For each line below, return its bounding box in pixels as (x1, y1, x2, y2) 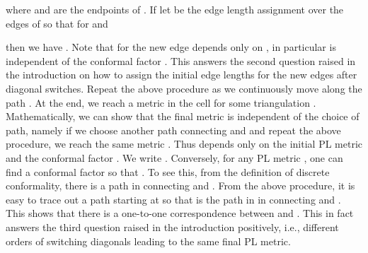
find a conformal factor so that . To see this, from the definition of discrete (6, 164, 330, 179)
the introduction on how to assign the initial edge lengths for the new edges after (6, 67, 357, 82)
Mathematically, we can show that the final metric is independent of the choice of (6, 109, 360, 124)
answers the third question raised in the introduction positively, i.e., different (6, 219, 339, 234)
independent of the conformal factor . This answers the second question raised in (6, 53, 356, 68)
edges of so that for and (6, 16, 108, 30)
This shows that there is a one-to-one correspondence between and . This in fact (6, 206, 354, 220)
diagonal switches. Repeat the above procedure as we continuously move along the (6, 81, 362, 95)
